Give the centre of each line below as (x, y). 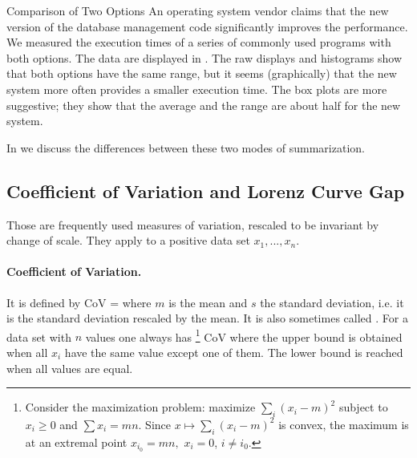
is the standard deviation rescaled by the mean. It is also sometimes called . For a (207, 318)
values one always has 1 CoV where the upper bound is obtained (244, 335)
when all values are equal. (70, 368)
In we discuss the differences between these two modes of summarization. (186, 147)
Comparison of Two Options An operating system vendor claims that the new (198, 10)
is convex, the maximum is (344, 424)
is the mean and (208, 302)
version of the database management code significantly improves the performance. (207, 26)
